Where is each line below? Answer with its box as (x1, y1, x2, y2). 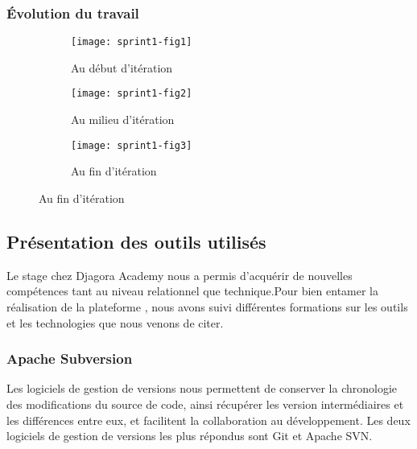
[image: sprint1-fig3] (71, 139, 192, 151)
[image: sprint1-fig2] (71, 88, 192, 100)
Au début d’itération (71, 59, 173, 76)
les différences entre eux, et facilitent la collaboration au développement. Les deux (6, 411, 411, 428)
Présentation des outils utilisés (6, 229, 266, 253)
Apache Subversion (6, 348, 133, 369)
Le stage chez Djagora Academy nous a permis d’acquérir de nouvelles (6, 266, 353, 283)
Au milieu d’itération (71, 111, 175, 128)
